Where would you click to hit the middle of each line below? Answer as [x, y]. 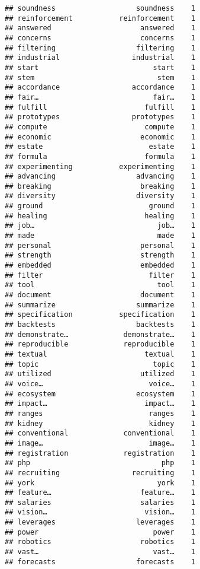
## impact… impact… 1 [100, 404]
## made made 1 [100, 236]
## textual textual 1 [100, 354]
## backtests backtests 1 [100, 325]
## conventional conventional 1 [100, 433]
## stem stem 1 [100, 77]
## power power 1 [100, 532]
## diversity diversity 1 [100, 196]
